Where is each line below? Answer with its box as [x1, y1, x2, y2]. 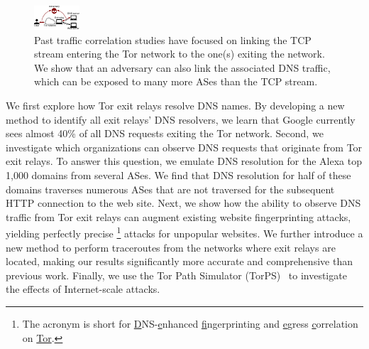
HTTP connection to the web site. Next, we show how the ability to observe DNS [6, 195, 361, 210]
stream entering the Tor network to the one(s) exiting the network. [34, 46, 325, 61]
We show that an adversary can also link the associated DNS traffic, [34, 60, 331, 75]
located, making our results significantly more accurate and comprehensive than [6, 254, 353, 269]
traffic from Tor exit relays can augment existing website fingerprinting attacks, [6, 209, 351, 224]
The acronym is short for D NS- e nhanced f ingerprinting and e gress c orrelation [22, 316, 358, 331]
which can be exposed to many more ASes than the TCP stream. [34, 74, 318, 89]
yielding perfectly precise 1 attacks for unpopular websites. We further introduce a [6, 224, 363, 240]
